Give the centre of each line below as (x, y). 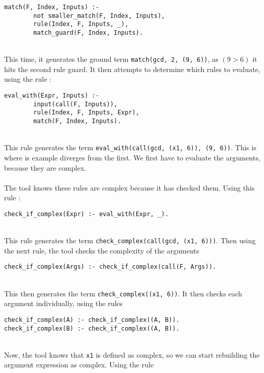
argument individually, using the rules (64, 303)
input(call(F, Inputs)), (75, 104)
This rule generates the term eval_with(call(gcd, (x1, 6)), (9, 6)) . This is (130, 147)
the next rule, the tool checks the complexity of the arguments (102, 250)
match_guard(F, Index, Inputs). (88, 32)
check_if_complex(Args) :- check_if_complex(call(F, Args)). (110, 267)
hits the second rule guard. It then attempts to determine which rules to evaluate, (132, 69)
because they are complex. (45, 167)
